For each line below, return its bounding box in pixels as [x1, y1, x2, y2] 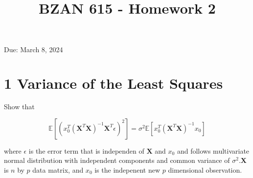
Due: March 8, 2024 [4, 44, 63, 55]
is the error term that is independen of [28, 145, 144, 156]
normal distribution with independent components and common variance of [4, 155, 230, 165]
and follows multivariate [177, 145, 250, 156]
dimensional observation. [168, 164, 242, 175]
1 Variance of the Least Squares [4, 73, 223, 93]
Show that [4, 101, 35, 112]
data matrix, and [32, 164, 84, 175]
